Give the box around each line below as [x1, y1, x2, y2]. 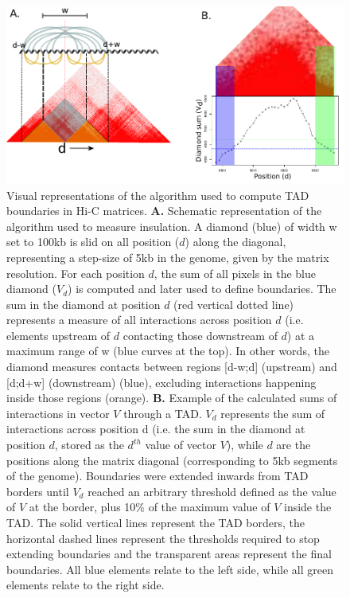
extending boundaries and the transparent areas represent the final [6, 545, 332, 562]
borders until [6, 483, 69, 499]
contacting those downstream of [122, 326, 278, 343]
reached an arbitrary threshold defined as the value [87, 483, 336, 499]
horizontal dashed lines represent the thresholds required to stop [6, 530, 320, 546]
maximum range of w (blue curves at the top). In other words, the [6, 342, 329, 359]
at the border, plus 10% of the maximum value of [29, 498, 270, 515]
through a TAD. [123, 405, 202, 421]
